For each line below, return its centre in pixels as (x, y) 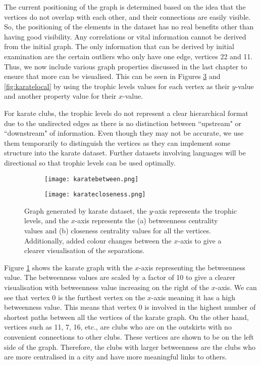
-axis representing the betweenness (192, 267)
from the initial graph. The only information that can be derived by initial (119, 46)
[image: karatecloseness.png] (95, 195)
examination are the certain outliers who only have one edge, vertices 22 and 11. (128, 56)
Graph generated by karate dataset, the (86, 210)
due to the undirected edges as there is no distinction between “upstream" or (123, 123)
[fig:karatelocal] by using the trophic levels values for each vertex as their (117, 86)
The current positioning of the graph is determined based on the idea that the (125, 7)
